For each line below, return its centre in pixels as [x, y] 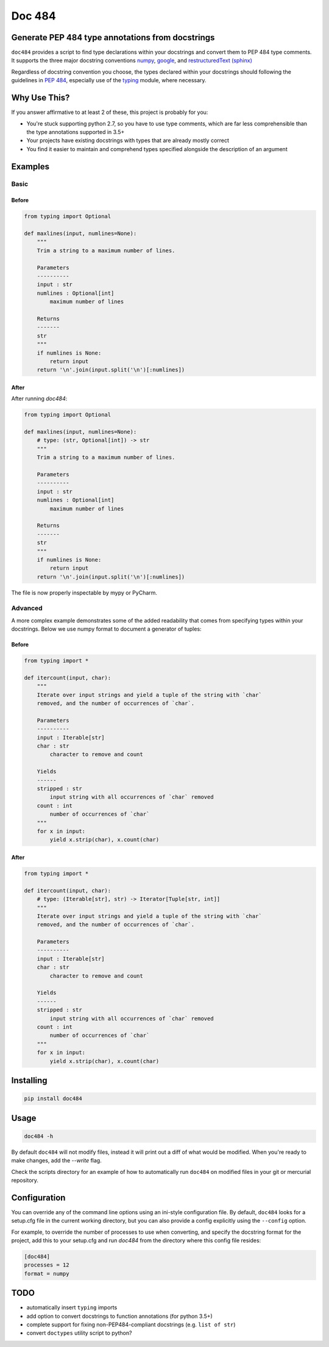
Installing [30, 1080]
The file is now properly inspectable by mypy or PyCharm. [84, 592]
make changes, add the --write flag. [56, 1161]
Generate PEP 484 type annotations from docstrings [113, 37]
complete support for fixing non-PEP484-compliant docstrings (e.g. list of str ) [131, 1324]
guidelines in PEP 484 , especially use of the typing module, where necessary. [109, 80]
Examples [30, 167]
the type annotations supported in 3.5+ [76, 132]
